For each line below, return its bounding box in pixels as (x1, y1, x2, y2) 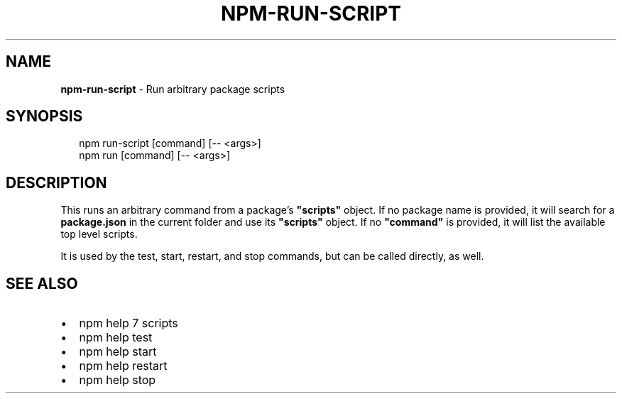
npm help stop (79, 373, 156, 388)
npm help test (79, 330, 153, 345)
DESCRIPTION (6, 173, 107, 192)
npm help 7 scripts (79, 316, 178, 331)
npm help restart (79, 359, 168, 373)
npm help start (79, 344, 157, 359)
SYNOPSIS (6, 107, 83, 126)
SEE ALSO (6, 274, 78, 293)
